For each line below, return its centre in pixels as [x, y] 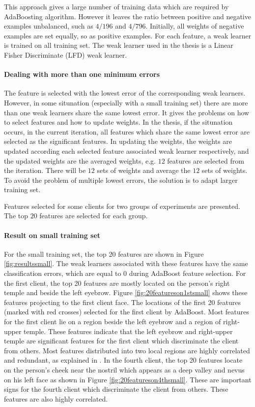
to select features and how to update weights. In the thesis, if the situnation [118, 122]
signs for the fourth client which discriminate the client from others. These [116, 389]
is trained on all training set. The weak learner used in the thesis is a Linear [119, 45]
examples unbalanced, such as [49, 26]
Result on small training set [52, 235]
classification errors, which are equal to [63, 273]
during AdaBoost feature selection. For [187, 273]
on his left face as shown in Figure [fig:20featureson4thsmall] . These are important [128, 379]
